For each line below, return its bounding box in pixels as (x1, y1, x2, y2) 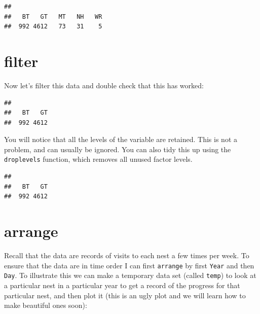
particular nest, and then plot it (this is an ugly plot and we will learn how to (4, 290, 246, 300)
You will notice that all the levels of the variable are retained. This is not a (4, 134, 237, 145)
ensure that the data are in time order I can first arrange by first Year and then (4, 260, 254, 270)
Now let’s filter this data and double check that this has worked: (4, 80, 204, 90)
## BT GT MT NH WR (4, 13, 102, 20)
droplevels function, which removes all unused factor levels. (4, 154, 193, 164)
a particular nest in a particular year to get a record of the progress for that (4, 280, 240, 290)
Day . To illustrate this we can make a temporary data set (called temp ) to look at (4, 270, 256, 281)
